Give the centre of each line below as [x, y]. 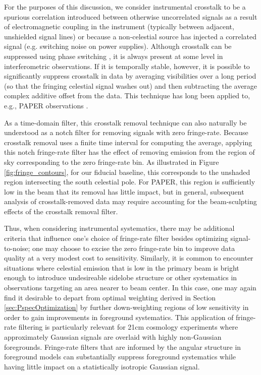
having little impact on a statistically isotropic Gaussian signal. [102, 366]
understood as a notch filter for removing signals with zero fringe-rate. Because [126, 132]
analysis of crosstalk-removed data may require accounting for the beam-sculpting [130, 201]
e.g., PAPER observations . [46, 105]
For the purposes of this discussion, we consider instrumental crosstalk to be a [125, 7]
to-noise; [17, 248]
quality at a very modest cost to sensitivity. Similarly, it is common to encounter [129, 258]
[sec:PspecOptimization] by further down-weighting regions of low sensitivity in [126, 307]
